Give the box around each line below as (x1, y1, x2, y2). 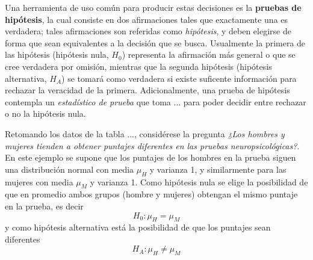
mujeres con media (5, 175, 73, 188)
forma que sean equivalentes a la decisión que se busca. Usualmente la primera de (5, 36, 306, 49)
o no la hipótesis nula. (5, 107, 86, 120)
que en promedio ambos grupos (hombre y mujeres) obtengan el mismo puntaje (5, 188, 298, 200)
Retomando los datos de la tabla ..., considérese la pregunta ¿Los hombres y (5, 127, 285, 140)
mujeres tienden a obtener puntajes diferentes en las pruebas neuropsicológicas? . (5, 139, 300, 152)
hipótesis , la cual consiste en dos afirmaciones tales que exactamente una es (5, 13, 288, 25)
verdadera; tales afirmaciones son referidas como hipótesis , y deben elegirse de (5, 25, 291, 37)
